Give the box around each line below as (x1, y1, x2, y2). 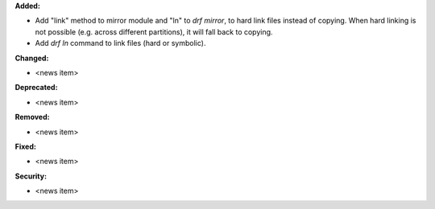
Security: (14, 171, 48, 181)
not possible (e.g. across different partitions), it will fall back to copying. (35, 27, 273, 36)
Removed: (14, 113, 50, 122)
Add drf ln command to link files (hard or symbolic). (35, 39, 206, 48)
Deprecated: (14, 83, 58, 92)
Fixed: (14, 141, 36, 151)
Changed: (14, 53, 49, 63)
